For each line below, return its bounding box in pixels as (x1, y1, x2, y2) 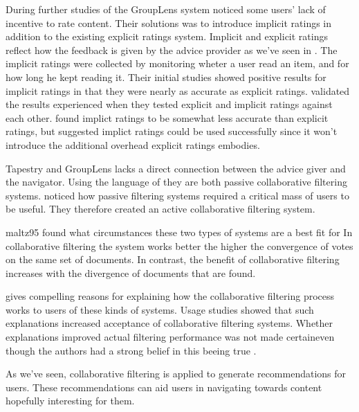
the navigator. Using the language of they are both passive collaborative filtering (6, 174, 347, 189)
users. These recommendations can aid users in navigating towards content (6, 379, 322, 394)
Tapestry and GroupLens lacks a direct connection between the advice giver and (6, 161, 346, 175)
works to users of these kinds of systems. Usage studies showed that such (6, 302, 314, 316)
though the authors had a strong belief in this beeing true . (6, 343, 257, 357)
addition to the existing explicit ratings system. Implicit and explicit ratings (6, 29, 328, 44)
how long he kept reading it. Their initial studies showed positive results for (6, 69, 326, 84)
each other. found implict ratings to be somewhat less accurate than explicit (6, 110, 329, 125)
